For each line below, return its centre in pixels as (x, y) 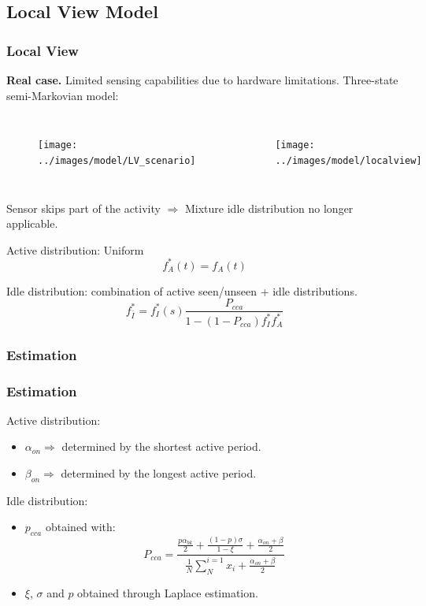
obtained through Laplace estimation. (168, 592)
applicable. (32, 223)
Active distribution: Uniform (75, 249)
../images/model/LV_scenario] (117, 160)
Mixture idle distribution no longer (269, 208)
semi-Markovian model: (63, 95)
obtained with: (80, 527)
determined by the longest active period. (159, 473)
